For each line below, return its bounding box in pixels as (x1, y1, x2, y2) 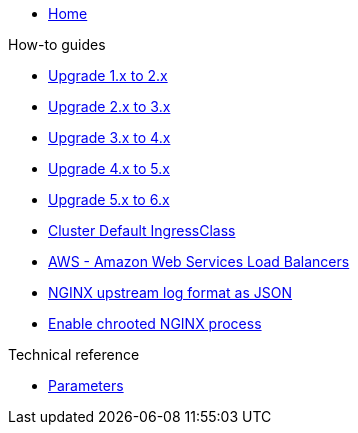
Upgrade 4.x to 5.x (48, 160, 170, 177)
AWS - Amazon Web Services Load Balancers (48, 253, 350, 270)
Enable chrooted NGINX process (48, 315, 262, 332)
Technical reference (8, 346, 140, 363)
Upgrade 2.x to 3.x (48, 98, 171, 115)
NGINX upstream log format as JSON (48, 284, 293, 301)
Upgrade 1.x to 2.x (48, 67, 168, 84)
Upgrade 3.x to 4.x (48, 129, 171, 146)
